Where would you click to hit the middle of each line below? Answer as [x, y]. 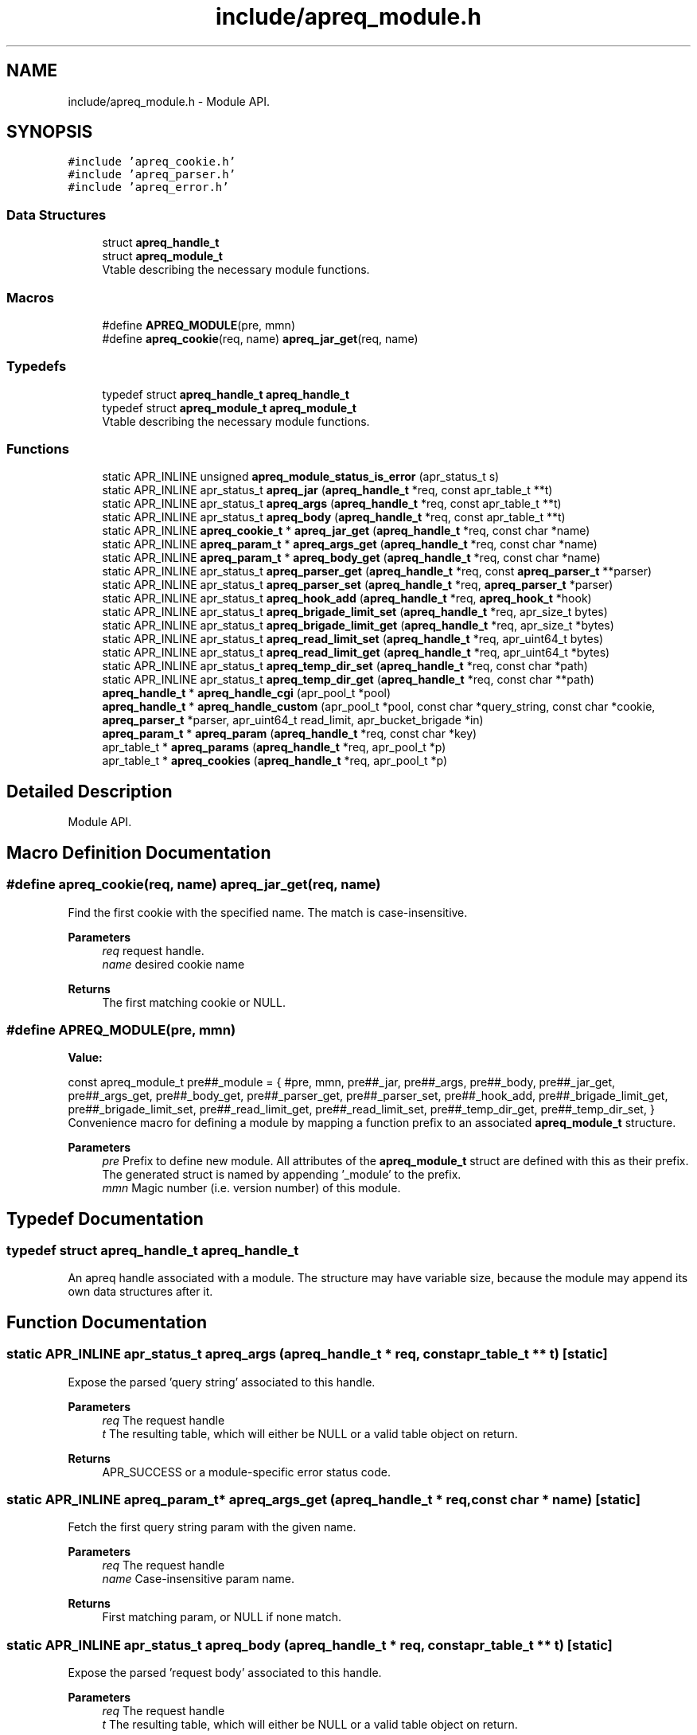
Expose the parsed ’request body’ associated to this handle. [225, 1673]
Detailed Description [90, 791]
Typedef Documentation [105, 1218]
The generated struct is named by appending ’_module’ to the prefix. [282, 1175]
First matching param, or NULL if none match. [222, 1617]
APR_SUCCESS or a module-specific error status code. [247, 1472]
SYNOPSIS [50, 132]
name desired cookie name [173, 964]
